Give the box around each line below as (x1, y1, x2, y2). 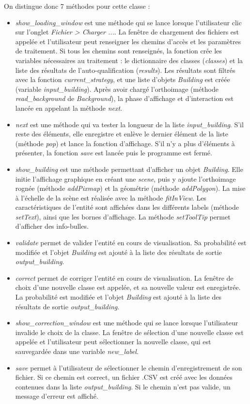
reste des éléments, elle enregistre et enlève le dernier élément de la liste (15, 129, 228, 139)
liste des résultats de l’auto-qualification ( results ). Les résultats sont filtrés (15, 65, 235, 75)
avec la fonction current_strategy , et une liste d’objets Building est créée (15, 74, 230, 84)
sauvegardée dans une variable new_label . (15, 346, 139, 356)
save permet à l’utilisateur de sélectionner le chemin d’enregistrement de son (15, 362, 242, 372)
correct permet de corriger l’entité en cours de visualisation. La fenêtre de (15, 272, 234, 283)
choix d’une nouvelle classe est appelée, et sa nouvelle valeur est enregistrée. (15, 282, 241, 292)
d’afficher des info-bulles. (15, 221, 89, 231)
